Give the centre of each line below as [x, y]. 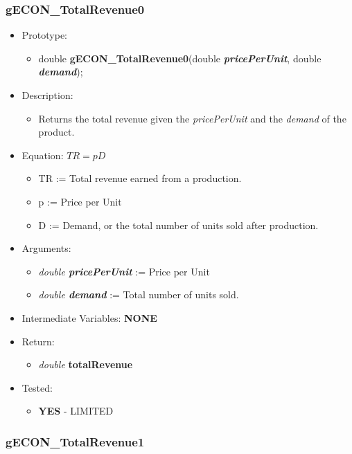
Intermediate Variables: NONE [89, 317]
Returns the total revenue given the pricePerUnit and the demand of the [192, 118]
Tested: [37, 387]
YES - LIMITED [76, 411]
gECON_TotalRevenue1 [75, 441]
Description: [47, 95]
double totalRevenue [86, 364]
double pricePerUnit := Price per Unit [124, 271]
